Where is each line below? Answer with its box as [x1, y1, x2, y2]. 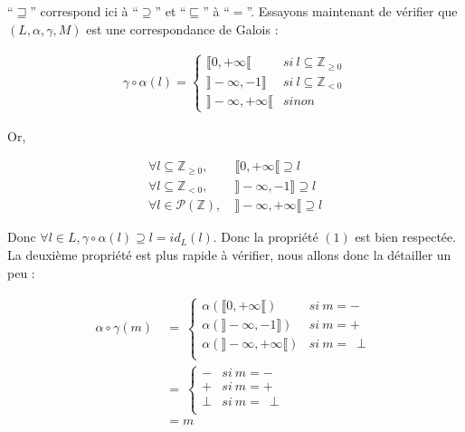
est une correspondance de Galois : [86, 19, 279, 38]
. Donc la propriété [213, 227, 318, 246]
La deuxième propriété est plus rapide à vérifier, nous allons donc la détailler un [7, 245, 451, 264]
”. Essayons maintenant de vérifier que [246, 2, 458, 20]
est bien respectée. [355, 227, 457, 246]
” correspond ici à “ [30, 2, 138, 20]
